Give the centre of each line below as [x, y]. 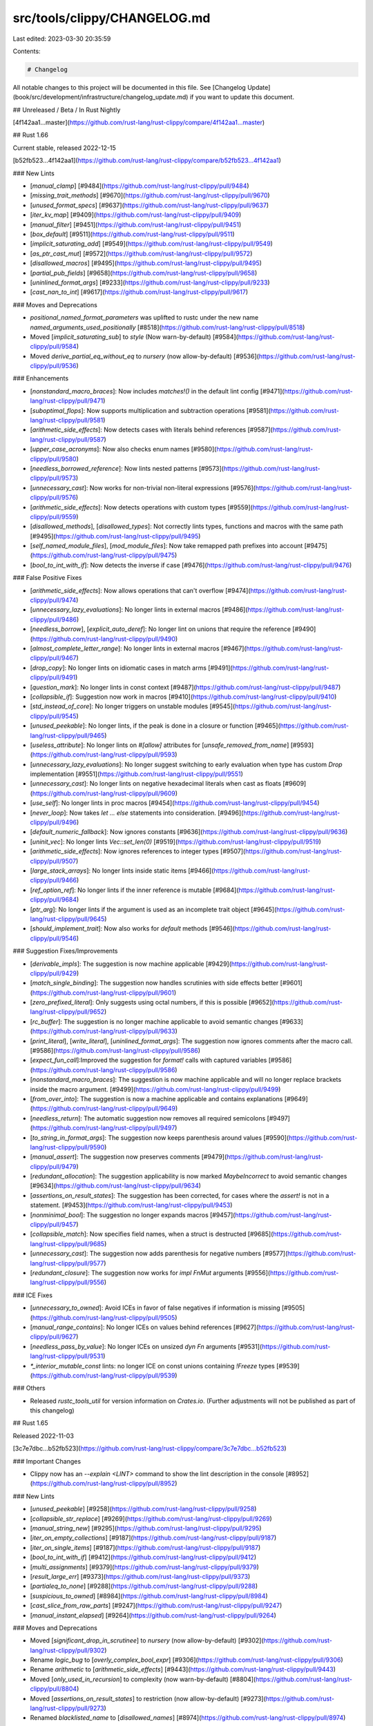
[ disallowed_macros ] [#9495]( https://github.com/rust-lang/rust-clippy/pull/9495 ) [146, 263]
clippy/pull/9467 [53, 658]
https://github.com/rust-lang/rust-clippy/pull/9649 [104, 1109]
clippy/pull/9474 [53, 600]
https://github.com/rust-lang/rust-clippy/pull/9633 [104, 1031]
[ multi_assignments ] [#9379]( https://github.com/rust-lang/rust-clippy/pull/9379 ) [144, 1567]
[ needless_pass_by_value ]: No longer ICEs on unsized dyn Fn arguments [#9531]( [146, 1346]
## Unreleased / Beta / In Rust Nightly [67, 110]
